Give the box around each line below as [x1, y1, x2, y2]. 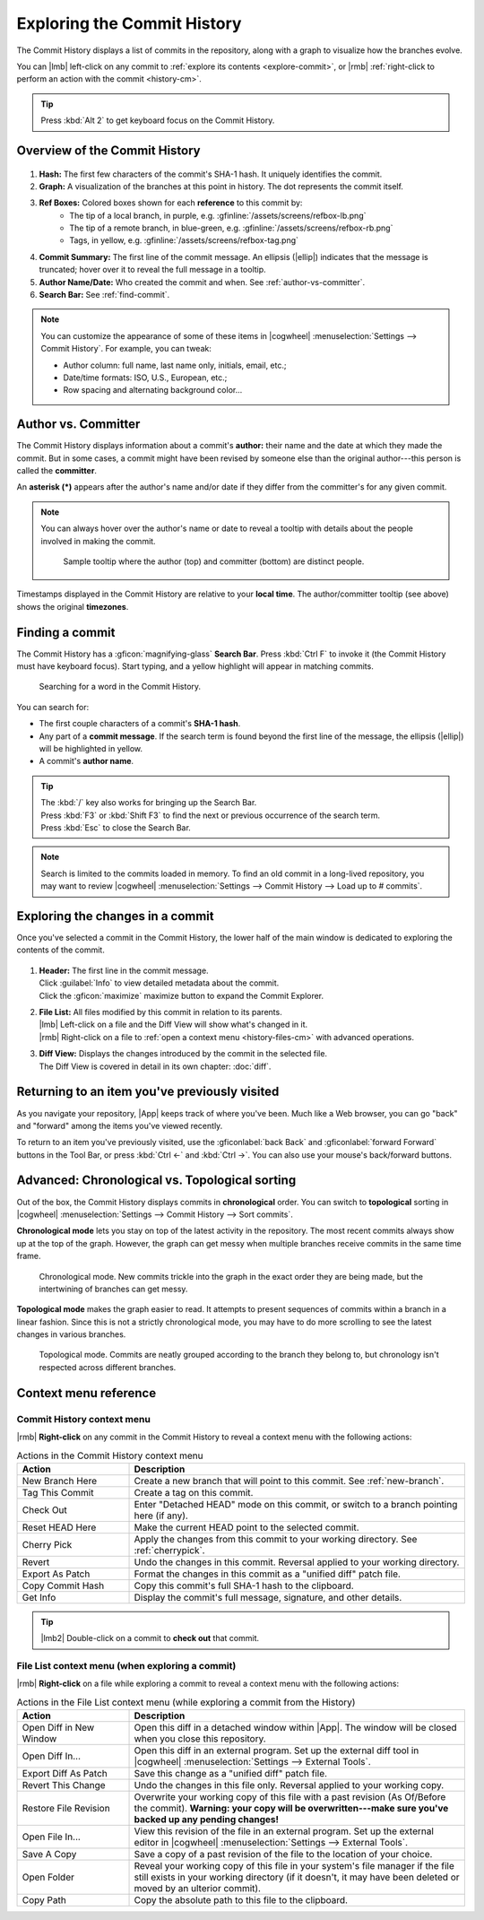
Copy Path [22, 1894, 66, 1907]
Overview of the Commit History [16, 143, 201, 158]
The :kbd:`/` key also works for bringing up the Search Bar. [40, 797, 257, 808]
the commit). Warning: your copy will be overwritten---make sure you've [134, 1803, 449, 1815]
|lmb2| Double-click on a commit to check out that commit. [40, 1633, 260, 1644]
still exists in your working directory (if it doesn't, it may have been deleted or [134, 1871, 460, 1883]
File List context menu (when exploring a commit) [16, 1659, 237, 1672]
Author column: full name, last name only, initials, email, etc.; [63, 360, 287, 370]
